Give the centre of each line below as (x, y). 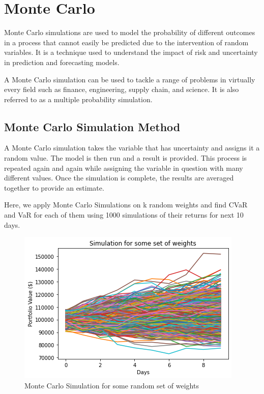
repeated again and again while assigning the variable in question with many (124, 168)
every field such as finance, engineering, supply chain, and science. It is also (122, 89)
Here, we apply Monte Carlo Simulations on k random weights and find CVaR (126, 205)
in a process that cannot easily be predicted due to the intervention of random (126, 42)
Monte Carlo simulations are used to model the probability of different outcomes (130, 32)
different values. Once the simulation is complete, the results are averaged (119, 178)
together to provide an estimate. (54, 187)
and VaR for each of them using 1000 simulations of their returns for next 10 (124, 215)
